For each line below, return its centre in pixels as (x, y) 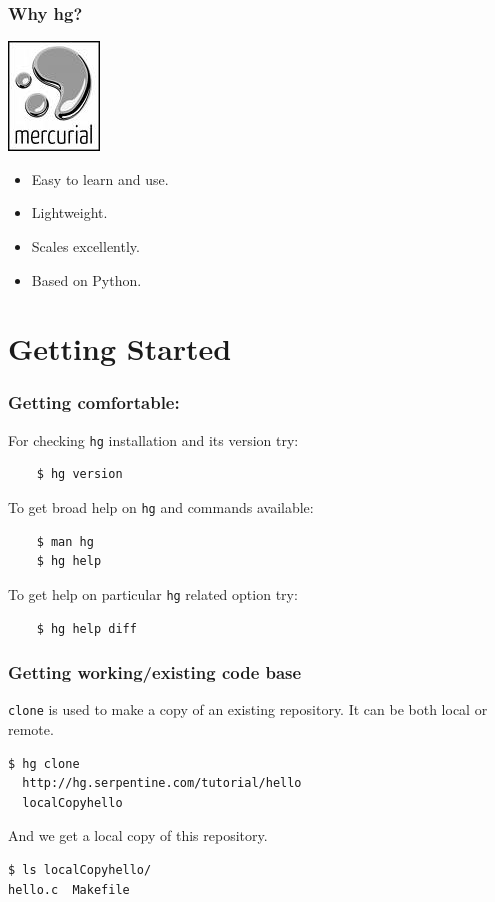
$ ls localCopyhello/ (80, 869)
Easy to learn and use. (100, 178)
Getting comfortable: (94, 402)
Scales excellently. (85, 246)
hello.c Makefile (69, 889)
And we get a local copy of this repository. (138, 835)
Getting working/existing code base (155, 672)
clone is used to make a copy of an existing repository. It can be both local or (248, 709)
